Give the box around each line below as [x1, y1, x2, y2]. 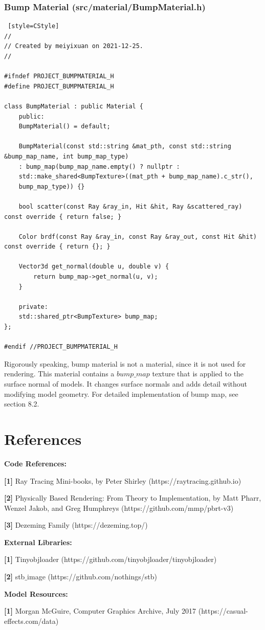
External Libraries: [4, 536, 72, 547]
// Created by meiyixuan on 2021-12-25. [4, 42, 144, 50]
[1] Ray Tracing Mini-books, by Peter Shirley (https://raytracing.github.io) [4, 475, 241, 486]
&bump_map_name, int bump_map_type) [4, 152, 129, 160]
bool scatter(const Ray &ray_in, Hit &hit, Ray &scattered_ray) [18, 202, 242, 210]
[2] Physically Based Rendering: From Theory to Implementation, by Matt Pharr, [4, 492, 261, 503]
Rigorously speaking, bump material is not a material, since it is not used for [4, 358, 246, 369]
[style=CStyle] [8, 22, 59, 30]
